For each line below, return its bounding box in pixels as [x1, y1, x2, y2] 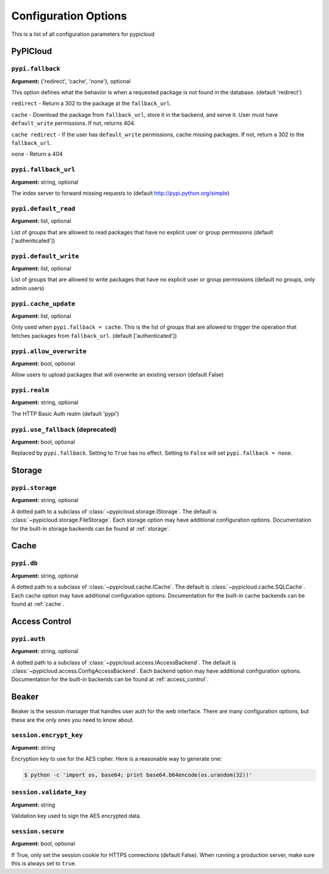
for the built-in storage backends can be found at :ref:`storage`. [11, 525, 171, 532]
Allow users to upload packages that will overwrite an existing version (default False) [11, 371, 224, 379]
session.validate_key [11, 788, 87, 797]
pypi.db [11, 559, 38, 567]
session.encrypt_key [11, 731, 83, 739]
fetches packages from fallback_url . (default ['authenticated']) [11, 332, 177, 339]
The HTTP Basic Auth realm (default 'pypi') [11, 410, 119, 417]
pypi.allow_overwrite [11, 347, 87, 355]
